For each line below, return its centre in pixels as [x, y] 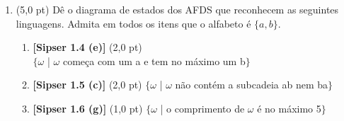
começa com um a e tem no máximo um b [154, 60]
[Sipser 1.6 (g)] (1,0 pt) [88, 108]
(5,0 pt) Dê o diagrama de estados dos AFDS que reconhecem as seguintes [177, 9]
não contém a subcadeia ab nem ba [252, 85]
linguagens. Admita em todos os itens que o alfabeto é [133, 23]
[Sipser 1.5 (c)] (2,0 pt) [87, 85]
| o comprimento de [202, 108]
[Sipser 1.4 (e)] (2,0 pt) [87, 47]
